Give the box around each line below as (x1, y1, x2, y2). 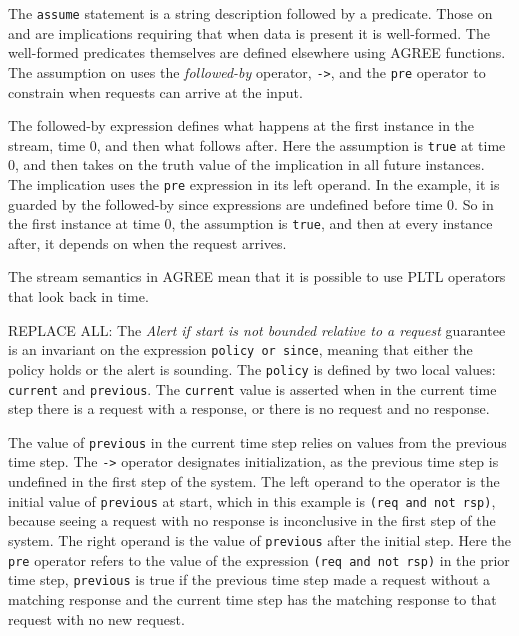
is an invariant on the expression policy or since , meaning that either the (8, 339, 473, 360)
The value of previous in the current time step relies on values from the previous (8, 431, 507, 452)
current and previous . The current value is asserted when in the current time (8, 378, 497, 399)
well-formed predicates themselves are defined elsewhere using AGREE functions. (8, 42, 506, 63)
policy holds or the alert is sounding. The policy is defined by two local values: (8, 358, 496, 379)
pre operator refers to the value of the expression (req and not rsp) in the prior (8, 549, 510, 570)
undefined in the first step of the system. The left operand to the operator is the (8, 471, 500, 492)
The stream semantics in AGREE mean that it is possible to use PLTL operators (8, 266, 506, 287)
